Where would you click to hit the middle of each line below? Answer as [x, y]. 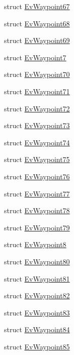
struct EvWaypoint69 [37, 40]
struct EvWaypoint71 [37, 91]
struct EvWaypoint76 [37, 176]
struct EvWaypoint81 [37, 278]
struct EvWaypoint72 [37, 108]
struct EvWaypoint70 [37, 74]
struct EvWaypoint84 [37, 329]
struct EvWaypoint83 [37, 312]
